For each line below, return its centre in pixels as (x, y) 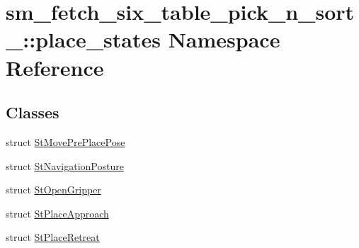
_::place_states (83, 39)
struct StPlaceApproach (57, 213)
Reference (55, 67)
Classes (33, 112)
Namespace (224, 39)
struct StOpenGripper (53, 190)
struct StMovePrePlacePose (65, 141)
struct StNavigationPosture (65, 165)
